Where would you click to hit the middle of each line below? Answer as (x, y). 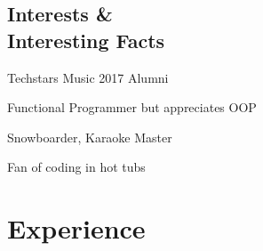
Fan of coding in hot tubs (76, 167)
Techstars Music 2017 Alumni (88, 77)
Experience (76, 228)
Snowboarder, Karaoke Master (90, 137)
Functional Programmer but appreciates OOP (132, 107)
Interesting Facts (86, 40)
